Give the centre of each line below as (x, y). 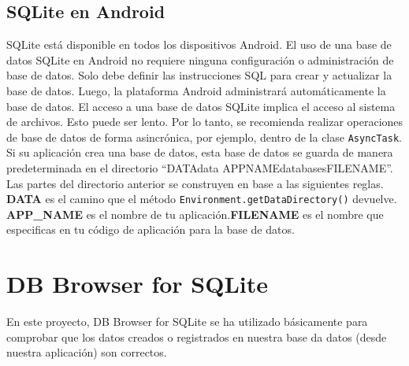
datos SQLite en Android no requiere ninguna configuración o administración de (200, 59)
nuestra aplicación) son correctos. (87, 352)
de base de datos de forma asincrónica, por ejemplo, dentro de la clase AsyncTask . (204, 137)
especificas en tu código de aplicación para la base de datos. (151, 229)
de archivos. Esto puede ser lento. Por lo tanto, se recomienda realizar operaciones (205, 122)
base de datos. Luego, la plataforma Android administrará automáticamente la (196, 90)
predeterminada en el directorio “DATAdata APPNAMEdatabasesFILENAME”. (200, 168)
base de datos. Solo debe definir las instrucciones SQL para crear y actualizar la (199, 75)
